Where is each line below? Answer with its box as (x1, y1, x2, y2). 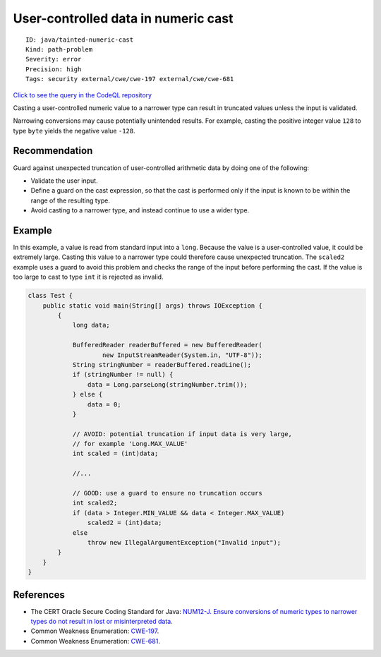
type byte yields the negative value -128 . (13, 126, 135, 135)
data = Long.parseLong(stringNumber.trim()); (87, 380, 248, 388)
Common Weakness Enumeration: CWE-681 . (30, 637, 160, 645)
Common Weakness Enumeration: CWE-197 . (30, 627, 159, 635)
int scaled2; (72, 499, 118, 507)
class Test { (28, 291, 73, 300)
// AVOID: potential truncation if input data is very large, (72, 430, 293, 438)
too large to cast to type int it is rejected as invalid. (13, 272, 164, 282)
